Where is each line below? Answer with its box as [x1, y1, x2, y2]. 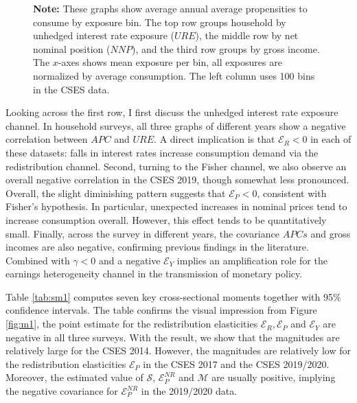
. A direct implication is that [154, 132, 275, 146]
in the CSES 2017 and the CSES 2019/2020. [143, 356, 330, 371]
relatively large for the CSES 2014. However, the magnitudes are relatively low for [5, 343, 351, 358]
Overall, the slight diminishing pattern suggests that [5, 185, 226, 200]
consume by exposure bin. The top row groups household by [33, 14, 286, 29]
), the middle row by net [195, 28, 299, 43]
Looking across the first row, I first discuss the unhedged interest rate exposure [5, 105, 338, 119]
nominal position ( [33, 41, 111, 56]
